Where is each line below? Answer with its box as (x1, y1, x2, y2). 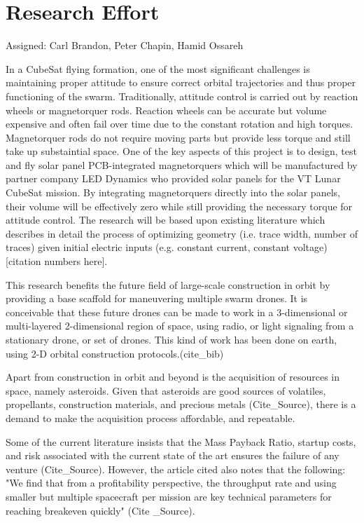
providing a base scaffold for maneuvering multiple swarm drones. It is (6, 291, 308, 306)
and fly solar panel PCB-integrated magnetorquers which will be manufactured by (6, 157, 358, 172)
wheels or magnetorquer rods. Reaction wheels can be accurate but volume (6, 102, 327, 117)
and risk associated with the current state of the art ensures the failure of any (6, 448, 339, 463)
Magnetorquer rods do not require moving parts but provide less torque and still (6, 130, 351, 144)
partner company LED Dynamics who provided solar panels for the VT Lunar (6, 171, 341, 186)
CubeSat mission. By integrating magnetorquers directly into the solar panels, (6, 185, 340, 200)
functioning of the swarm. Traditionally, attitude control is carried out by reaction (6, 88, 358, 103)
